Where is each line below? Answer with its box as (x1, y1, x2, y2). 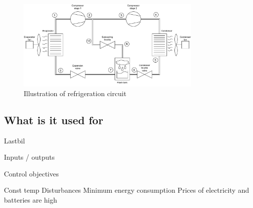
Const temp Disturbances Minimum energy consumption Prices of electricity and (4, 185, 249, 195)
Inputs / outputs (4, 152, 55, 162)
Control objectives (4, 168, 59, 178)
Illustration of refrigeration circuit (24, 88, 126, 98)
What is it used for (4, 112, 103, 127)
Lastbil (4, 135, 25, 145)
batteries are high (4, 195, 57, 205)
